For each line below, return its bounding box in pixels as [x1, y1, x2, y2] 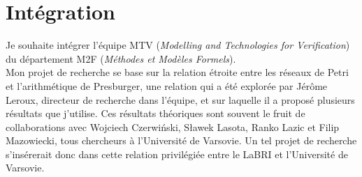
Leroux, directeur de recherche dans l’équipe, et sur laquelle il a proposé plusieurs [6, 92, 355, 107]
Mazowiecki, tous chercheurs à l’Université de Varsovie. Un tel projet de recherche [6, 133, 357, 148]
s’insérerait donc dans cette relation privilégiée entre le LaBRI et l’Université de [6, 146, 348, 161]
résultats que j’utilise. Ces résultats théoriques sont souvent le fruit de [6, 106, 305, 121]
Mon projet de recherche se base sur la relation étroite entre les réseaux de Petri [6, 65, 349, 79]
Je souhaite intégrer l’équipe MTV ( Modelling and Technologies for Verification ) [6, 38, 350, 52]
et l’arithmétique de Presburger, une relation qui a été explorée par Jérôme [6, 78, 328, 93]
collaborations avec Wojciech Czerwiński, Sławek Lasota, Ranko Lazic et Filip [6, 119, 340, 134]
